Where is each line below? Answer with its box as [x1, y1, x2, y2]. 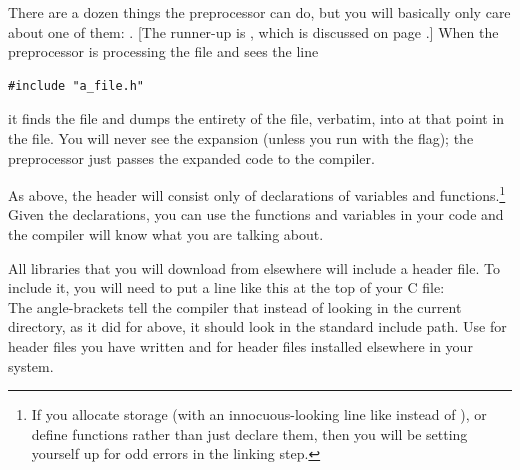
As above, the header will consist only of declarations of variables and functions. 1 [8, 182, 506, 205]
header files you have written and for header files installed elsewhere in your [8, 335, 473, 356]
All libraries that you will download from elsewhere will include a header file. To [8, 257, 500, 278]
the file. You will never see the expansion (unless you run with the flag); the [8, 127, 474, 148]
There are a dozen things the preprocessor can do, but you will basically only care [8, 2, 511, 22]
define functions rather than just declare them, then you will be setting [31, 423, 468, 444]
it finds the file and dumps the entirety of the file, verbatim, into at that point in [8, 108, 505, 129]
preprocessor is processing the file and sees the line [8, 41, 319, 62]
